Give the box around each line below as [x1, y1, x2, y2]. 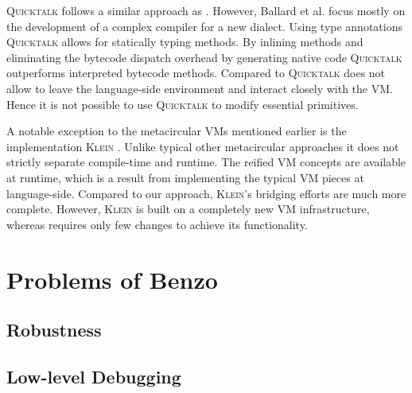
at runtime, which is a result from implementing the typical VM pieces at [6, 169, 364, 185]
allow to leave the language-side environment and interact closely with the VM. [6, 80, 393, 96]
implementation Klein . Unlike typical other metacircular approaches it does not [6, 138, 399, 154]
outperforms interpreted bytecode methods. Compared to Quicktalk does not [6, 64, 386, 81]
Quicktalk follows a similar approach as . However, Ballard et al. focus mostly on [6, 2, 406, 18]
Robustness [6, 317, 102, 342]
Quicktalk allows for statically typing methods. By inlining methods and [6, 33, 363, 50]
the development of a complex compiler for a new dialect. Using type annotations [6, 18, 402, 34]
